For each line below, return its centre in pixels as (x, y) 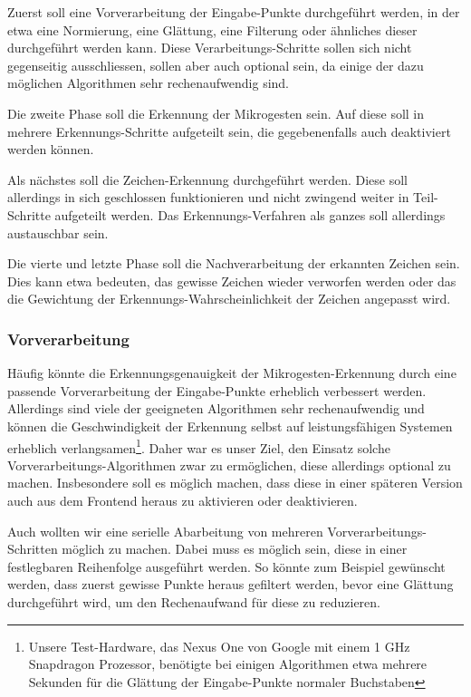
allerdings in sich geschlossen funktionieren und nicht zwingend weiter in (208, 197)
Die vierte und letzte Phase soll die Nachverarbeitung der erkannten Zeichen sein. (234, 263)
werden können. (51, 149)
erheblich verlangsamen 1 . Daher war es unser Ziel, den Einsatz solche (199, 446)
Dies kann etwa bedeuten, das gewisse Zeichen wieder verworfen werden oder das (232, 281)
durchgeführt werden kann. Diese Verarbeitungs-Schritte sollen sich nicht (210, 48)
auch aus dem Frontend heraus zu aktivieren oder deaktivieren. (183, 500)
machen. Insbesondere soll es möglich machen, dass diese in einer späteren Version (235, 483)
